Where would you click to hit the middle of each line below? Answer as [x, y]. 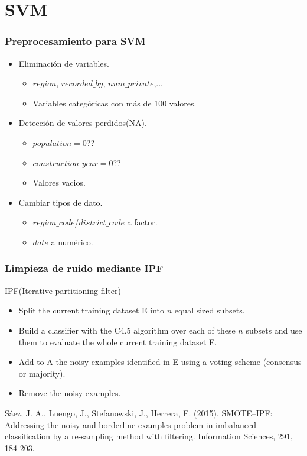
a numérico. [72, 242]
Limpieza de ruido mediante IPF [84, 268]
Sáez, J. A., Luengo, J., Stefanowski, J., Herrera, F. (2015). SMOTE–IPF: [139, 413]
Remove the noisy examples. [70, 393]
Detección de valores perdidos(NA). [83, 123]
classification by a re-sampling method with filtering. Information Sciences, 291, [149, 436]
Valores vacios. [59, 182]
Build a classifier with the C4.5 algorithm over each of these [127, 330]
